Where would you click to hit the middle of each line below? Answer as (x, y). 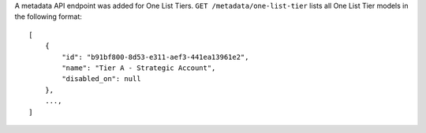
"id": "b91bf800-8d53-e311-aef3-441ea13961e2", (155, 57)
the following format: (49, 17)
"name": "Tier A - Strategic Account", (139, 68)
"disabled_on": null (101, 79)
